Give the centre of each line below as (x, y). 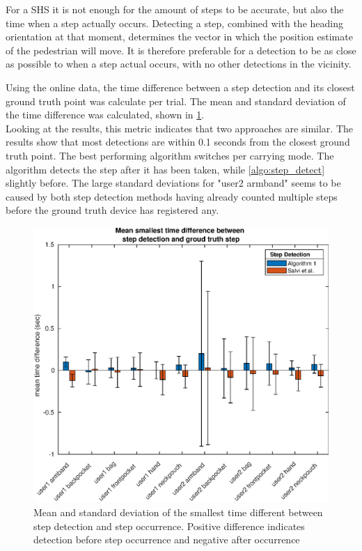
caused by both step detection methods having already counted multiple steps (172, 196)
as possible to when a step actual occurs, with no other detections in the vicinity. (179, 64)
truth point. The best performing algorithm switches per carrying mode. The (170, 155)
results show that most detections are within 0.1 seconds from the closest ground (178, 142)
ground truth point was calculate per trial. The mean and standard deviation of (176, 101)
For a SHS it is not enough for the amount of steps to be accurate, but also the (175, 9)
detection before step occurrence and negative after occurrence (167, 540)
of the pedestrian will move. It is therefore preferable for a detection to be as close (181, 50)
